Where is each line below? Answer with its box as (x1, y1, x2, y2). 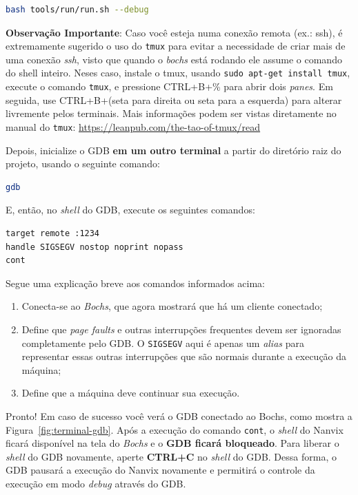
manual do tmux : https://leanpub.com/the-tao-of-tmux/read (6, 119, 261, 134)
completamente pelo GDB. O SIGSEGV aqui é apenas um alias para (21, 335, 304, 350)
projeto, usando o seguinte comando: (6, 156, 160, 171)
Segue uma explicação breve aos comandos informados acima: (6, 275, 265, 290)
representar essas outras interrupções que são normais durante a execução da (21, 349, 347, 364)
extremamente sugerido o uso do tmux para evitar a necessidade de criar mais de (6, 39, 346, 53)
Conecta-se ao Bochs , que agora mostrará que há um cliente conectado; (21, 299, 323, 313)
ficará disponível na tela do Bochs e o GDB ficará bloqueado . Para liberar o (6, 436, 339, 450)
